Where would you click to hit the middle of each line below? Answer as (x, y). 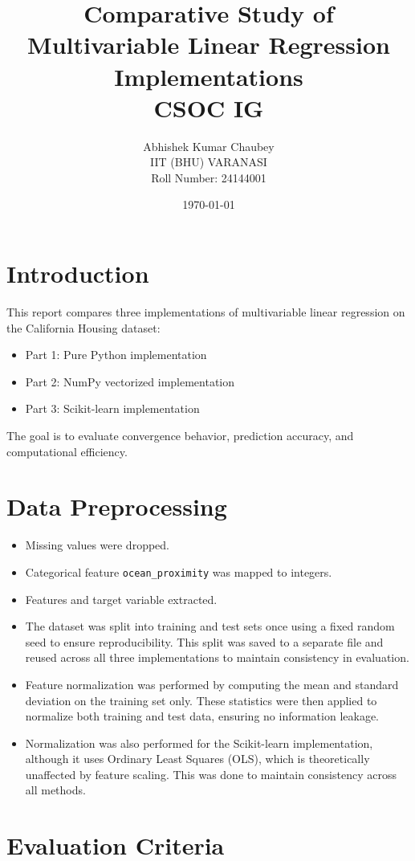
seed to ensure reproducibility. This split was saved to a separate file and (204, 641)
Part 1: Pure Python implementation (116, 355)
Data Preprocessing (117, 506)
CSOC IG (209, 107)
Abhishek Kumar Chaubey (209, 146)
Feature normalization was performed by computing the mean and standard (212, 684)
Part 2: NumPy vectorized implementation (130, 381)
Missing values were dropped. (97, 545)
